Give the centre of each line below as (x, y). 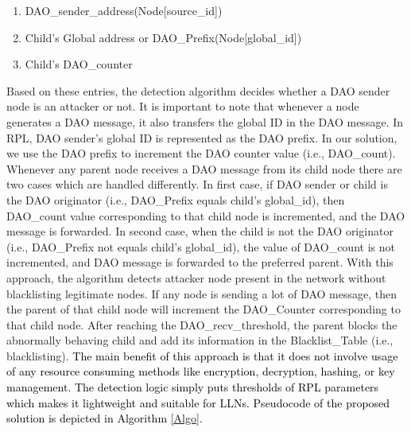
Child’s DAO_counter (79, 64)
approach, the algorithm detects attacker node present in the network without (196, 277)
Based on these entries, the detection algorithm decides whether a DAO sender (198, 90)
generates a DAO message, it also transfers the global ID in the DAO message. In (205, 121)
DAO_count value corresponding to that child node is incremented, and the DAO (206, 215)
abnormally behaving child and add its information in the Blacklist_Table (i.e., (200, 340)
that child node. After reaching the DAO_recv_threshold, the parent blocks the (202, 324)
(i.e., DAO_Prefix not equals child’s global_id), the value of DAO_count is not (201, 246)
